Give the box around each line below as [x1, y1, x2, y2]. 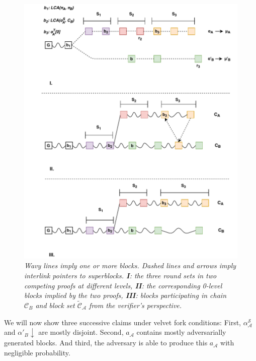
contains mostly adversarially [136, 327, 226, 337]
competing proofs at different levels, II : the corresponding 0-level [24, 280, 222, 290]
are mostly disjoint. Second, [38, 327, 124, 337]
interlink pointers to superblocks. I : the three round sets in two [24, 270, 217, 281]
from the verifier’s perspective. [89, 300, 182, 311]
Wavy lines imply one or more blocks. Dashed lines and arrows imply [24, 260, 236, 271]
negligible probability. [4, 347, 70, 358]
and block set [35, 300, 75, 311]
